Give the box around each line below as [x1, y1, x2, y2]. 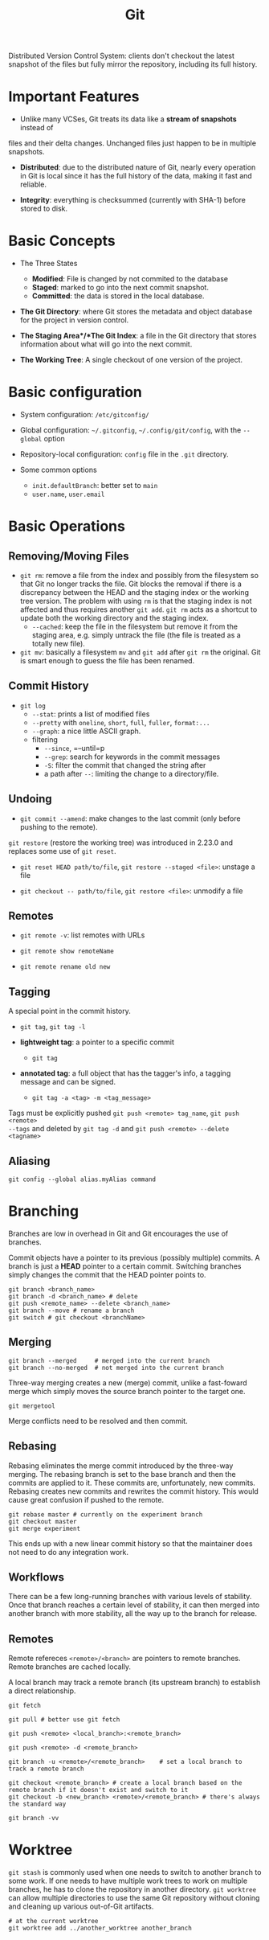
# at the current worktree [8, 1917, 99, 1926]
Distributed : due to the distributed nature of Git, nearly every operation [19, 162, 256, 172]
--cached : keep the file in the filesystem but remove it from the [31, 621, 238, 631]
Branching [8, 1202, 79, 1220]
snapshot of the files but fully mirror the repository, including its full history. [8, 59, 258, 69]
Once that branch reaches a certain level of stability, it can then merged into [8, 1600, 260, 1610]
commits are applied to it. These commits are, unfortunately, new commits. [8, 1478, 255, 1487]
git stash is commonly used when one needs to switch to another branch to [8, 1868, 262, 1877]
